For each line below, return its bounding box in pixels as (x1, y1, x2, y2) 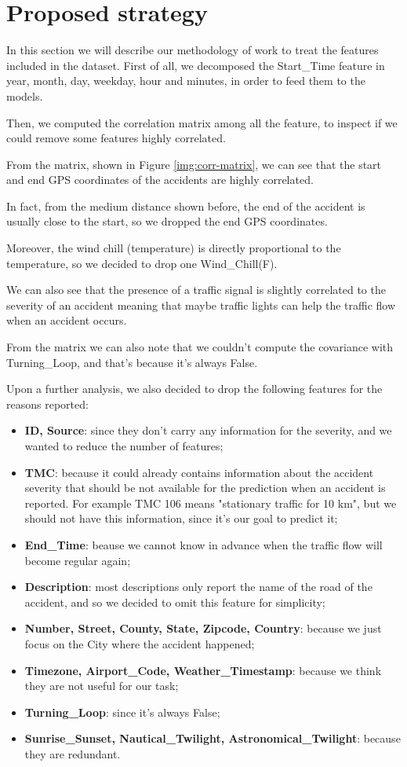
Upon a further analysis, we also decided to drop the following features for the (6, 380, 383, 397)
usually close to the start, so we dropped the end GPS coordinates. (6, 213, 328, 229)
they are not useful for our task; (24, 677, 179, 694)
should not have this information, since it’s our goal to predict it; (24, 510, 338, 527)
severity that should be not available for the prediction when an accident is (24, 479, 386, 496)
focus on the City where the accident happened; (24, 635, 255, 651)
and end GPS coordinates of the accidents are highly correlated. (6, 171, 314, 188)
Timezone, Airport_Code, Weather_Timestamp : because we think (24, 662, 382, 678)
